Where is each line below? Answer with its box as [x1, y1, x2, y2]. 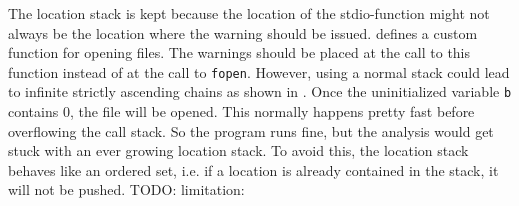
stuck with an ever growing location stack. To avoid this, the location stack [8, 140, 469, 161]
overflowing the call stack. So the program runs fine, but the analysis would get [8, 120, 494, 141]
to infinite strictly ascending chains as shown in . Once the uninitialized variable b [8, 81, 512, 102]
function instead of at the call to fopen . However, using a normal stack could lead [8, 61, 510, 82]
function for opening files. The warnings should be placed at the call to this [8, 42, 471, 63]
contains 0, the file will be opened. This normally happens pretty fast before [8, 101, 475, 122]
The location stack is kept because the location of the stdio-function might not [8, 3, 490, 23]
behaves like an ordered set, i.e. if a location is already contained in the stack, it [8, 159, 499, 180]
